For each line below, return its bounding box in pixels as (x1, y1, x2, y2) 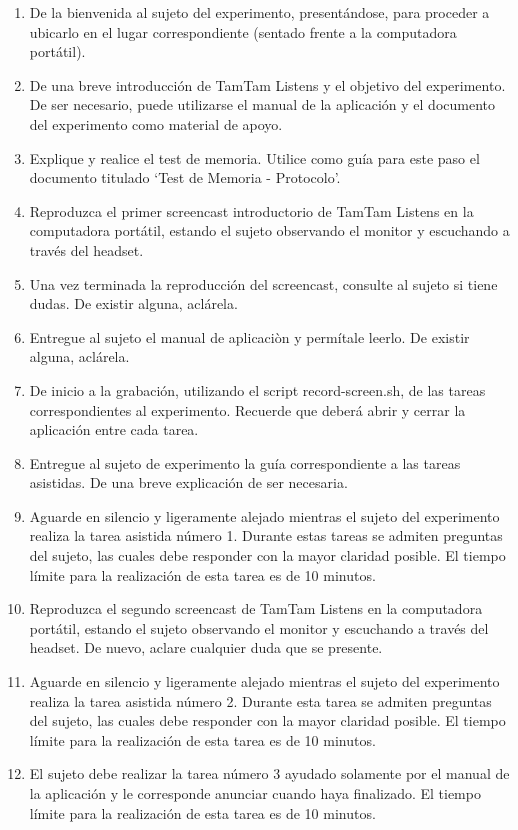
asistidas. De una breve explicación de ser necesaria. (29, 472, 348, 493)
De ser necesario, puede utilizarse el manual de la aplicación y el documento (29, 94, 496, 115)
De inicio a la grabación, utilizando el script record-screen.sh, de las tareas (29, 379, 486, 400)
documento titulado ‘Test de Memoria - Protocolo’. (29, 167, 341, 188)
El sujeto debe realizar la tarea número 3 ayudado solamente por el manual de (29, 763, 510, 784)
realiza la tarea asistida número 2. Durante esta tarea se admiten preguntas (29, 690, 492, 711)
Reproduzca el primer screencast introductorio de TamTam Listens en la (29, 200, 474, 221)
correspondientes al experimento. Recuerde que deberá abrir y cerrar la (29, 399, 466, 420)
